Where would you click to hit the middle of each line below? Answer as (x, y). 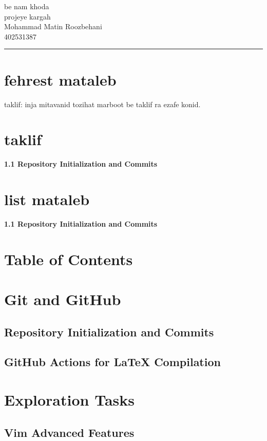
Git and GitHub (63, 299)
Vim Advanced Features (69, 432)
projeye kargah (27, 16)
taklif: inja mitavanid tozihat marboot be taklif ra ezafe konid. (102, 104)
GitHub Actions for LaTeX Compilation (112, 362)
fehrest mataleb (60, 79)
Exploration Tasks (69, 400)
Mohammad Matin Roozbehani (53, 26)
